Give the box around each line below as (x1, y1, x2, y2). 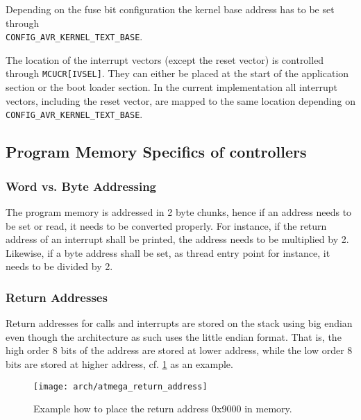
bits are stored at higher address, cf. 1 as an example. (6, 356, 233, 371)
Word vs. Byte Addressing (6, 177, 157, 194)
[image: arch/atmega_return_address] (33, 381, 208, 392)
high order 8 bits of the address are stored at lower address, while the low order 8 (6, 343, 353, 358)
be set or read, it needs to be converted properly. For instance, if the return (6, 218, 327, 233)
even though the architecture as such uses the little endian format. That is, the (6, 329, 342, 344)
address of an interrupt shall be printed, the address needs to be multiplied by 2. (6, 232, 349, 246)
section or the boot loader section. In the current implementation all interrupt (6, 80, 337, 94)
